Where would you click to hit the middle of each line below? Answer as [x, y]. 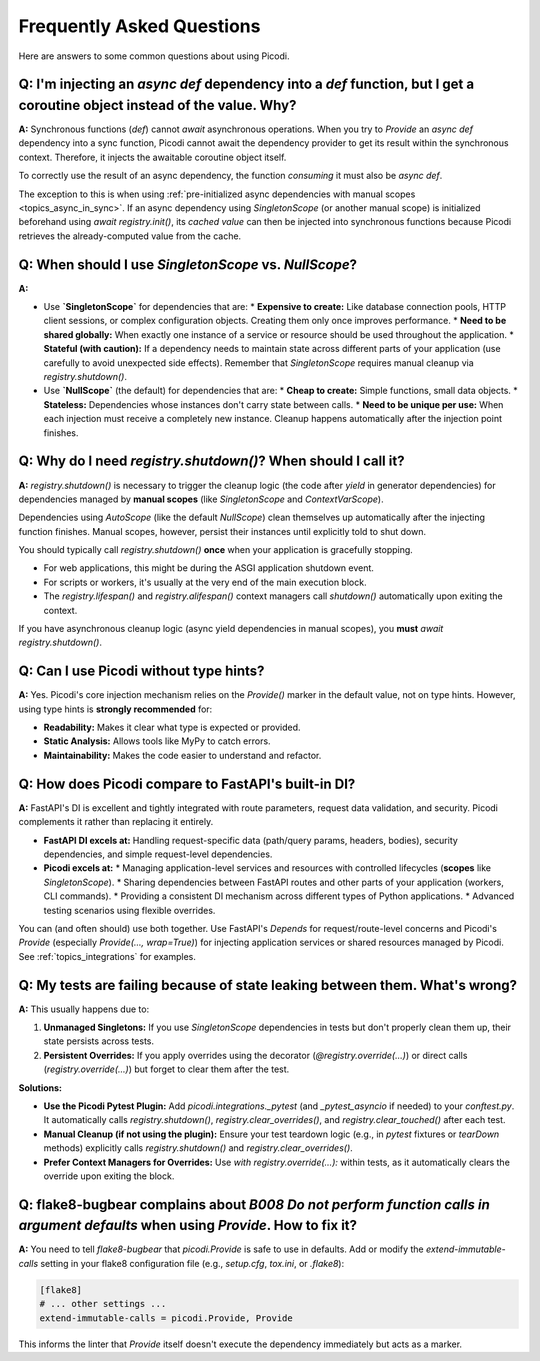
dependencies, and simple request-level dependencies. [158, 854]
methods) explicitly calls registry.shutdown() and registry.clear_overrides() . [198, 1148]
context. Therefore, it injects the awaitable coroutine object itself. [152, 157]
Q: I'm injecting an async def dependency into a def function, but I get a [246, 84]
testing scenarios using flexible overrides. [129, 910]
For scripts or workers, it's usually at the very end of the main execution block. [205, 582]
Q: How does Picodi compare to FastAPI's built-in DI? [187, 783]
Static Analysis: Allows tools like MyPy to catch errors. [157, 741]
